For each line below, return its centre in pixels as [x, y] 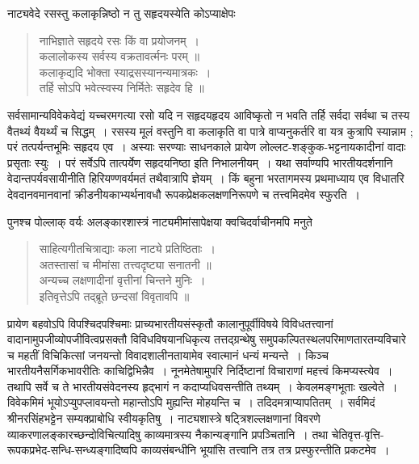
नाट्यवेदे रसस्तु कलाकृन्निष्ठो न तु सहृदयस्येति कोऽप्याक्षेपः [122, 13]
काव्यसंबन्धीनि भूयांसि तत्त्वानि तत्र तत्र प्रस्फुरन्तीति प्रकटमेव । [265, 450]
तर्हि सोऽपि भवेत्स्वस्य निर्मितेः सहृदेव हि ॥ [122, 88]
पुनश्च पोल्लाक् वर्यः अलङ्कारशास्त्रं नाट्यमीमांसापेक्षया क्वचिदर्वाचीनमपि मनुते [160, 221]
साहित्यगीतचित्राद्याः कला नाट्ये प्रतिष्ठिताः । [127, 249]
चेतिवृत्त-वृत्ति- [358, 434]
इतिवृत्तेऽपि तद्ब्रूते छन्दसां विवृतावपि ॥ [114, 295]
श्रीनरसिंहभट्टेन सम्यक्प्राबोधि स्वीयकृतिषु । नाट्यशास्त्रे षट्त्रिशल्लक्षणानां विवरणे [164, 418]
